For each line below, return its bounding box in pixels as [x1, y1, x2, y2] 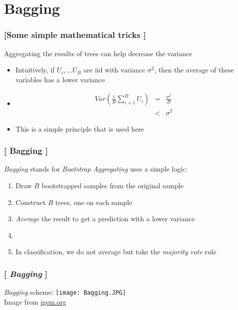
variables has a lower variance [15, 74, 105, 84]
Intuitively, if [15, 65, 55, 75]
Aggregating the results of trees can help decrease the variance [4, 48, 192, 58]
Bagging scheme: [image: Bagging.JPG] [4, 287, 126, 297]
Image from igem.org [4, 296, 66, 307]
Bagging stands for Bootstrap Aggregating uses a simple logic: [4, 164, 188, 174]
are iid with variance [83, 65, 146, 75]
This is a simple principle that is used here [15, 123, 144, 134]
